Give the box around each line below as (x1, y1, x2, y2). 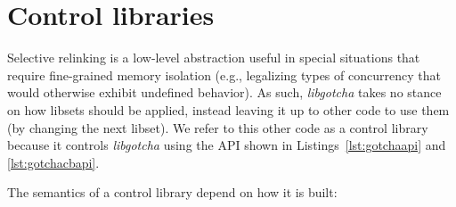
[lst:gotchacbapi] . (7, 153, 100, 171)
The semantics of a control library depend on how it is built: (7, 183, 338, 202)
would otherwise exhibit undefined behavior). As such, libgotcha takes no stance (7, 83, 442, 102)
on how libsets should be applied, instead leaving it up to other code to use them (7, 100, 450, 119)
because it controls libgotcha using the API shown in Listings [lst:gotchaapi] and (7, 136, 446, 154)
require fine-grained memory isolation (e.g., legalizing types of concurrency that (7, 65, 441, 84)
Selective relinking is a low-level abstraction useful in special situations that (7, 48, 420, 67)
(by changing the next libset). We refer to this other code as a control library (7, 118, 428, 137)
